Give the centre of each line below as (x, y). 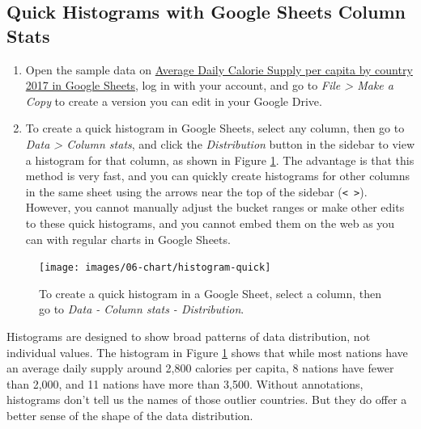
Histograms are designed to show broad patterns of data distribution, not (189, 336)
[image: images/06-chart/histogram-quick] (155, 268)
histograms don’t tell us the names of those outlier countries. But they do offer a (207, 400)
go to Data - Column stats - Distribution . (142, 309)
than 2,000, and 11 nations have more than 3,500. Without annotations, (185, 383)
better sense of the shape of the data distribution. (130, 415)
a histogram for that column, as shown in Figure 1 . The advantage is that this (220, 160)
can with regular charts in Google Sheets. (128, 239)
